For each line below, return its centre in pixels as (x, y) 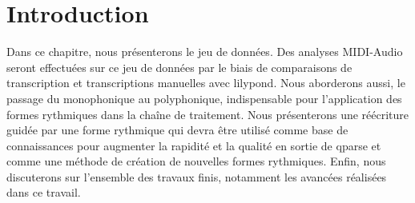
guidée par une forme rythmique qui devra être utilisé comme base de (177, 130)
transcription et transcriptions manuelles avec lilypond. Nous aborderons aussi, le (206, 83)
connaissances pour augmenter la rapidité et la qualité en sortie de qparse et (194, 145)
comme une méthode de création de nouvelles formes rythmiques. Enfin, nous (196, 161)
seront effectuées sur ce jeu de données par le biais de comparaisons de (179, 67)
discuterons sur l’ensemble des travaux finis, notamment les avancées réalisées (197, 176)
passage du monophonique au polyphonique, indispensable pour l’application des (204, 98)
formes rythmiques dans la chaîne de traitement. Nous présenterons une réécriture (208, 114)
